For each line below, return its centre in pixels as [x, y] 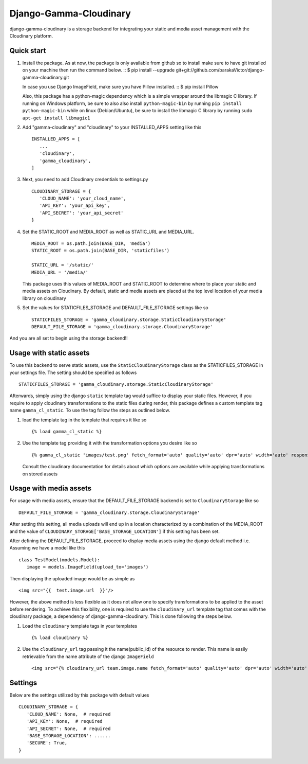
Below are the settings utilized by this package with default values [79, 695]
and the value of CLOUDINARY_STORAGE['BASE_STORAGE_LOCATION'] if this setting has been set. [115, 531]
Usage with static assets [50, 353]
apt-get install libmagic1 [56, 118]
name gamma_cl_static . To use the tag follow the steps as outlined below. [90, 410]
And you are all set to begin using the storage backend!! [69, 338]
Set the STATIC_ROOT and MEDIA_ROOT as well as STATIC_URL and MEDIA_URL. [108, 232]
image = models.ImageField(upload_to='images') [88, 567]
